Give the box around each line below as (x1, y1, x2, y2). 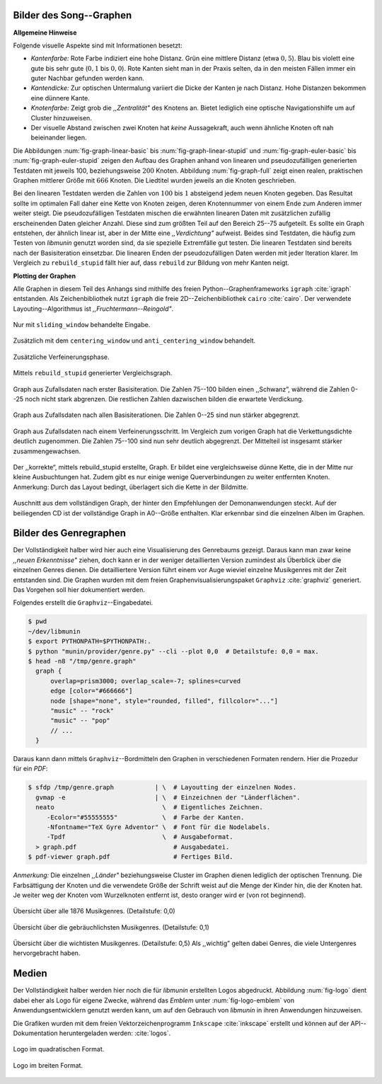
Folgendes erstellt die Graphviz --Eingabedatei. (13, 598, 154, 607)
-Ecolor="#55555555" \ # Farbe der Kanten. (46, 813, 245, 821)
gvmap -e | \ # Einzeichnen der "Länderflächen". (35, 793, 301, 801)
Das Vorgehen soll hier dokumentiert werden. (13, 586, 145, 594)
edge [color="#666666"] (50, 687, 133, 695)
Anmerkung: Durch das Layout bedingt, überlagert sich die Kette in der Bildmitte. (13, 482, 249, 491)
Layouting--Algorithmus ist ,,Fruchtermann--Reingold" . (13, 304, 174, 313)
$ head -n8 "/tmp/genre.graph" (28, 657, 137, 665)
